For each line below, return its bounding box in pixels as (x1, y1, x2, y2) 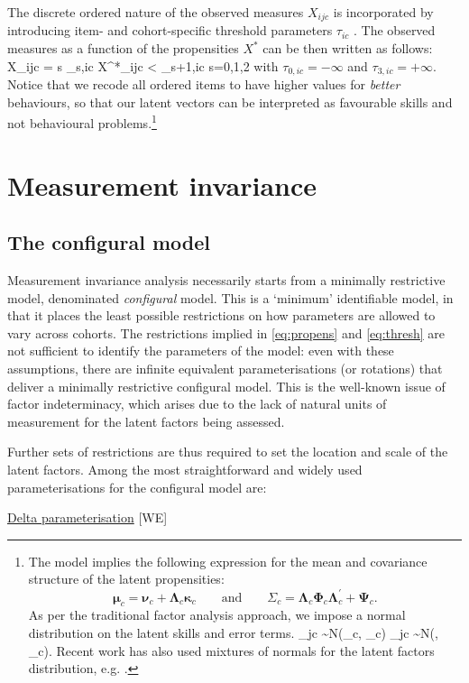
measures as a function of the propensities (7, 39, 239, 58)
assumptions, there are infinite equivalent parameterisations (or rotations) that (7, 359, 443, 378)
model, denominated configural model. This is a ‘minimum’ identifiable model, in (7, 288, 454, 307)
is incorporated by (333, 3, 434, 21)
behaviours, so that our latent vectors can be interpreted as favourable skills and (7, 92, 453, 111)
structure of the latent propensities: (28, 569, 225, 588)
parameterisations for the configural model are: (7, 477, 267, 496)
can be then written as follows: (262, 39, 433, 58)
